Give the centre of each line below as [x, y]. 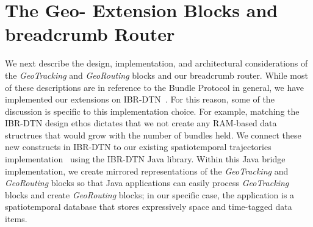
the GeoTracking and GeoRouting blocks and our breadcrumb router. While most [156, 75]
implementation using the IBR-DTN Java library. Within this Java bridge [145, 159]
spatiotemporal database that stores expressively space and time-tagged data [149, 207]
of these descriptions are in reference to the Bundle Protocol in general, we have [155, 87]
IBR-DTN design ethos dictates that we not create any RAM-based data [141, 123]
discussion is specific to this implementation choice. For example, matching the [152, 111]
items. [16, 219]
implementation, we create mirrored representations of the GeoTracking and [147, 171]
